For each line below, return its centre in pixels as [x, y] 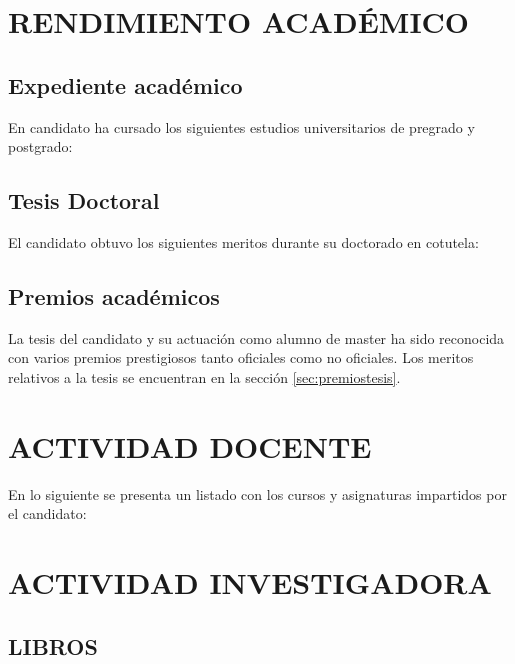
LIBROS [53, 645]
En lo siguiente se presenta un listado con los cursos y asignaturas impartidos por [257, 493]
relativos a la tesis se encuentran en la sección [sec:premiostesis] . [204, 376]
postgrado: [40, 146]
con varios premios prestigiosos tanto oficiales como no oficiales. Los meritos [241, 357]
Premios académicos [114, 295]
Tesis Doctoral [84, 200]
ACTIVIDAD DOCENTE [190, 445]
